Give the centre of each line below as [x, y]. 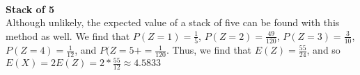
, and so [323, 50]
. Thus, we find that [209, 50]
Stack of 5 [30, 9]
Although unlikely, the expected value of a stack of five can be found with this [173, 22]
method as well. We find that [68, 35]
